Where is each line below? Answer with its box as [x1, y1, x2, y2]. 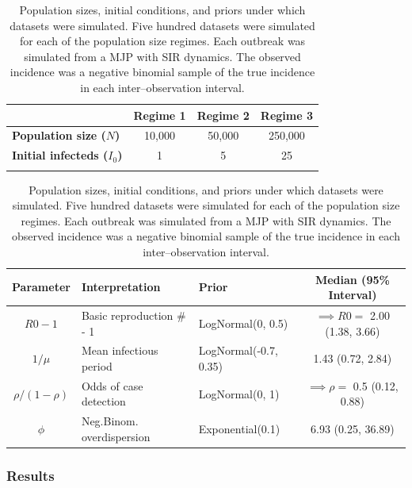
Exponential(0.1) [198, 421, 280, 437]
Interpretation [81, 279, 161, 295]
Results [6, 465, 55, 485]
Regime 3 [260, 106, 313, 123]
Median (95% [315, 271, 390, 287]
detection [81, 393, 126, 409]
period [81, 358, 113, 375]
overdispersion [81, 428, 151, 444]
